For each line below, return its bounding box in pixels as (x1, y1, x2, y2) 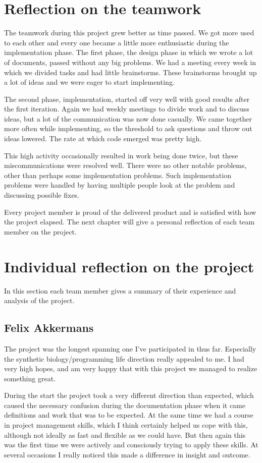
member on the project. (4, 226, 77, 237)
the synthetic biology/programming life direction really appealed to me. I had (4, 353, 244, 364)
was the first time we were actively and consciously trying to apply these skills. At (4, 439, 258, 450)
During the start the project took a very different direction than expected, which (4, 390, 254, 400)
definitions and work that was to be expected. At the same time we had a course (4, 410, 253, 420)
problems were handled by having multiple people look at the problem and (4, 180, 235, 190)
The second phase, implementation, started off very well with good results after (4, 93, 250, 104)
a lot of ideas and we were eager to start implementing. (4, 77, 175, 87)
